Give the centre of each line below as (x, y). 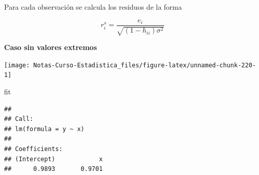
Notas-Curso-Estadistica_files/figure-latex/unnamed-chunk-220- (145, 65)
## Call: (19, 119)
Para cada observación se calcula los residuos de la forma (93, 7)
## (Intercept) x (54, 159)
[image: (17, 65)
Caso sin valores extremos (50, 47)
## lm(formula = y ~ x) (44, 129)
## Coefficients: (33, 149)
